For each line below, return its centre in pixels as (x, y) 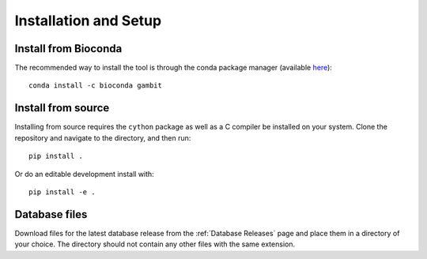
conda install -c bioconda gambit (95, 86)
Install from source (62, 108)
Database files (51, 214)
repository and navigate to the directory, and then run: (103, 137)
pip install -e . (62, 192)
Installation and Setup (88, 21)
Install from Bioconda (68, 49)
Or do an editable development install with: (84, 174)
